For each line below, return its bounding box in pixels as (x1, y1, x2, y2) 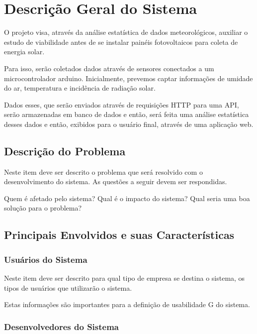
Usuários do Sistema (4, 253, 87, 265)
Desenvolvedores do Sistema (4, 320, 119, 333)
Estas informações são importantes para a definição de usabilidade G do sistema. (4, 299, 250, 310)
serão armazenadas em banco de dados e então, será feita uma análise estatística (4, 109, 249, 119)
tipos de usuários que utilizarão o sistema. (4, 282, 132, 293)
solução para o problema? (4, 203, 82, 213)
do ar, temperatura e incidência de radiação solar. (4, 83, 156, 93)
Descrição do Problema (4, 143, 126, 158)
